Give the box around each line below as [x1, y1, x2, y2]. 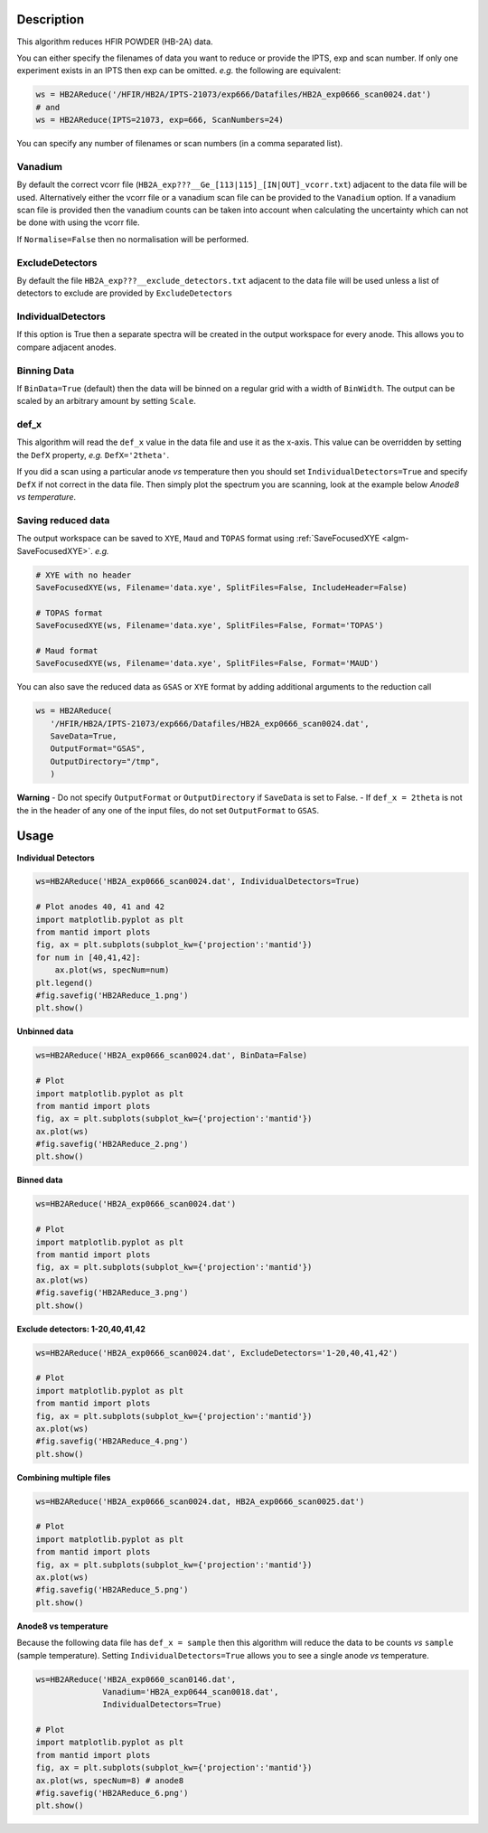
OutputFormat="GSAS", [50, 744, 146, 754]
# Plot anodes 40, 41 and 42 [35, 902, 165, 912]
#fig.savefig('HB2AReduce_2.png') [35, 1139, 189, 1150]
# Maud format [35, 645, 99, 655]
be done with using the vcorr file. [16, 217, 140, 228]
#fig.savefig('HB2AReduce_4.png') [35, 1436, 189, 1446]
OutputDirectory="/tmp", [50, 756, 160, 766]
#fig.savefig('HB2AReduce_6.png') [35, 1788, 189, 1799]
